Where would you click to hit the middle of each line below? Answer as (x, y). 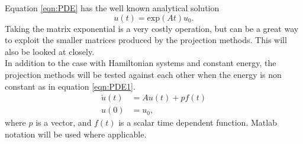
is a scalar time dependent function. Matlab (198, 122)
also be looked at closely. (50, 51)
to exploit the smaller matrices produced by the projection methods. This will (146, 40)
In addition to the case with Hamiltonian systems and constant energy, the (141, 63)
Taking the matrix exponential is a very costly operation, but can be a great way (152, 28)
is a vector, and (64, 122)
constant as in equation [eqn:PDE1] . (70, 86)
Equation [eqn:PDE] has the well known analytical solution (112, 8)
